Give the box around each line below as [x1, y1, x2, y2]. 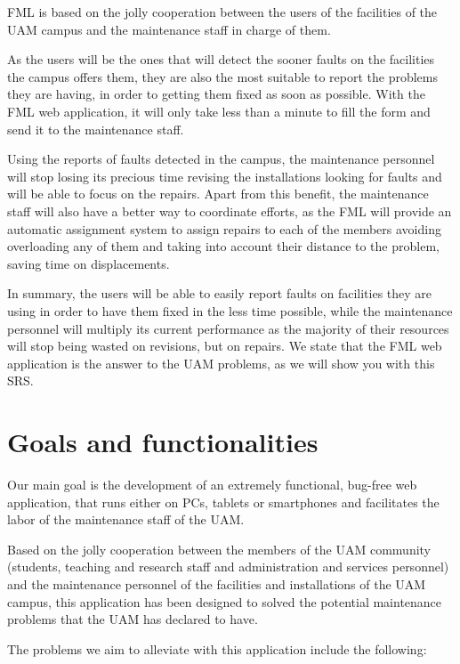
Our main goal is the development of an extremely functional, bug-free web [7, 475, 417, 493]
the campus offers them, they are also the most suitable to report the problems [7, 67, 438, 85]
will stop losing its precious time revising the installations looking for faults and [7, 166, 442, 185]
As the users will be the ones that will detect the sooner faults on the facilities [7, 50, 435, 69]
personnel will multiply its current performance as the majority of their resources [7, 319, 449, 337]
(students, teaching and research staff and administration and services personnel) [7, 557, 449, 576]
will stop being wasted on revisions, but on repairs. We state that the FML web [7, 336, 442, 355]
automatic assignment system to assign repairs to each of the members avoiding [7, 219, 441, 238]
